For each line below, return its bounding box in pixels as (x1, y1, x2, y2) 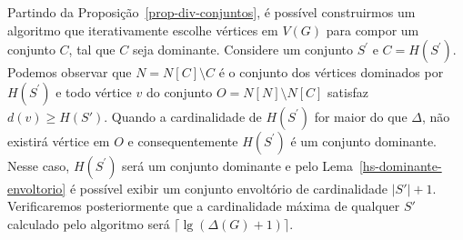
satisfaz (327, 82, 368, 101)
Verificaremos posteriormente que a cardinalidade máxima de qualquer (7, 196, 400, 215)
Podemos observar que (7, 63, 132, 82)
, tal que (68, 40, 116, 59)
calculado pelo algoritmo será (7, 214, 170, 233)
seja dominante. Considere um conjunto (132, 40, 353, 59)
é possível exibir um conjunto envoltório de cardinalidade (69, 178, 388, 197)
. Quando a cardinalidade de (104, 106, 262, 125)
